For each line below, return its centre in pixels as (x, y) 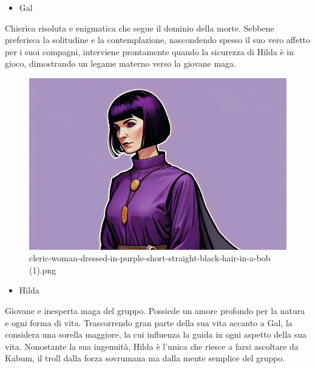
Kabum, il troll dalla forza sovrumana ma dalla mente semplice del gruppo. (145, 358)
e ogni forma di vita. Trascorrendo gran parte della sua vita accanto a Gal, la (149, 322)
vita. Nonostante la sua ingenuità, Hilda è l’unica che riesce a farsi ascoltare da (152, 346)
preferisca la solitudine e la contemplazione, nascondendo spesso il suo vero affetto (158, 40)
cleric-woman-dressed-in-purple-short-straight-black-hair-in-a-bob (150, 258)
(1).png (43, 269)
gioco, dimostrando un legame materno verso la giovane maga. (120, 63)
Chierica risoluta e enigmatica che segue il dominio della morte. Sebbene (140, 28)
